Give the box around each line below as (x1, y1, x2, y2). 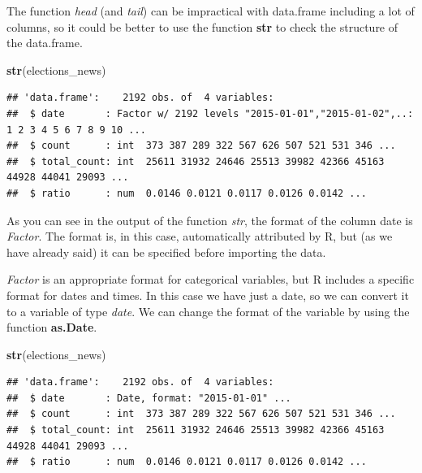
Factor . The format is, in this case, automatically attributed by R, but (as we (6, 228, 393, 245)
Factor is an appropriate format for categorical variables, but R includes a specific (6, 271, 415, 288)
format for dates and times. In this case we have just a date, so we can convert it (6, 286, 409, 303)
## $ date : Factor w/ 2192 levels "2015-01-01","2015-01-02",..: (6, 107, 414, 119)
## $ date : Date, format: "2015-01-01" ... (6, 392, 291, 404)
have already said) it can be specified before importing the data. (6, 243, 326, 260)
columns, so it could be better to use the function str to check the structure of (6, 18, 398, 35)
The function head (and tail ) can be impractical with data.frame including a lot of (6, 2, 415, 19)
